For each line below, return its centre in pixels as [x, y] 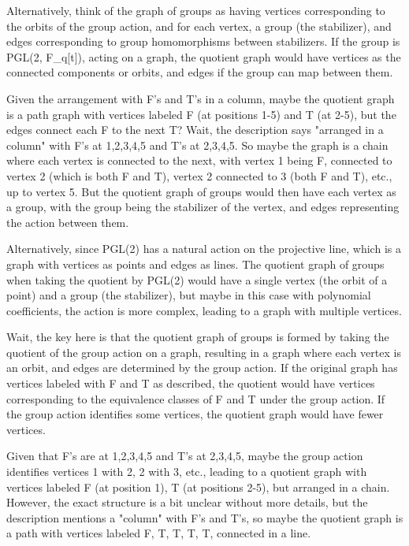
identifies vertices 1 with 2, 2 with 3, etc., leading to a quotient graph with [187, 472]
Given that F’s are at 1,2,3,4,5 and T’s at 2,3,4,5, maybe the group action [185, 456]
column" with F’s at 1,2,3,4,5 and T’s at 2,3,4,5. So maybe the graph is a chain [197, 145]
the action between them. [68, 222]
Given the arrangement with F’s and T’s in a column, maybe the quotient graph [201, 98]
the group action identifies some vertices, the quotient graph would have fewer [195, 414]
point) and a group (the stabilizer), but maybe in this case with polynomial [189, 295]
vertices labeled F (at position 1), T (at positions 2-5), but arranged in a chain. [198, 487]
